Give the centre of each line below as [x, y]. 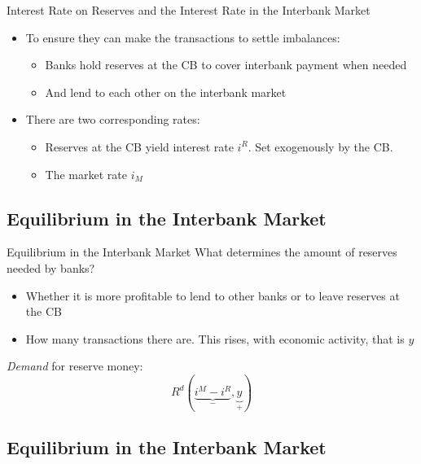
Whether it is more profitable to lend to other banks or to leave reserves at [213, 295]
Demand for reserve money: [75, 366]
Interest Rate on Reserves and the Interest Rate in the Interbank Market [189, 10]
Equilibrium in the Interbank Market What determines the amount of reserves [202, 252]
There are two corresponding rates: [113, 119]
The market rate [86, 174]
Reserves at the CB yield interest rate [139, 146]
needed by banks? [51, 267]
